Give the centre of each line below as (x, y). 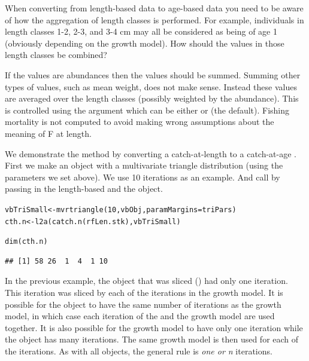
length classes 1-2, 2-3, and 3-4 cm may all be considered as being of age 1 (141, 31)
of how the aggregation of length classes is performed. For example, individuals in (154, 19)
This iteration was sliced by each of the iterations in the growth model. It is (144, 293)
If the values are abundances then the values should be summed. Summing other (153, 74)
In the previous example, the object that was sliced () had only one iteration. (146, 281)
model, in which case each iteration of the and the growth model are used (140, 316)
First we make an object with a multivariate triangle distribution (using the (144, 165)
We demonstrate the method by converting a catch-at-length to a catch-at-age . (151, 153)
